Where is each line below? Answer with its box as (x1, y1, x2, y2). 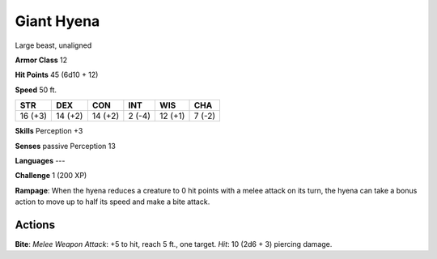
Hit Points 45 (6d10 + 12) (15, 70, 99, 80)
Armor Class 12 (15, 55, 68, 65)
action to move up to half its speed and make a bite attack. (15, 197, 210, 206)
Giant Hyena (15, 12, 100, 30)
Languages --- (15, 155, 66, 165)
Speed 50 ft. (15, 85, 57, 95)
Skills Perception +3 (15, 126, 83, 136)
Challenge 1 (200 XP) (15, 171, 87, 180)
